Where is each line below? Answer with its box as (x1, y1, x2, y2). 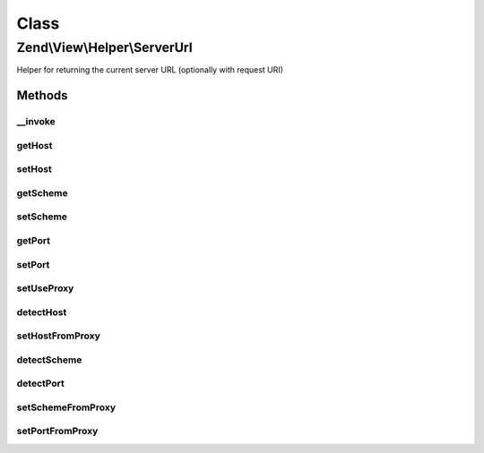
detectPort (16, 377, 65, 389)
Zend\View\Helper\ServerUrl (16, 39, 193, 56)
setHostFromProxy (16, 329, 100, 342)
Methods (16, 88, 68, 103)
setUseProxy (16, 282, 74, 295)
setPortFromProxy (16, 425, 99, 438)
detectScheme (16, 354, 82, 366)
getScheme (16, 186, 69, 199)
